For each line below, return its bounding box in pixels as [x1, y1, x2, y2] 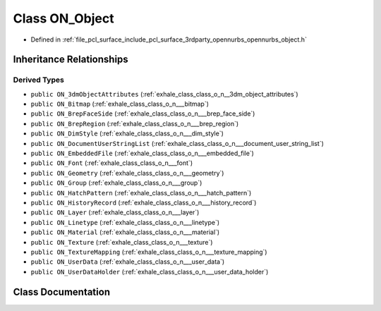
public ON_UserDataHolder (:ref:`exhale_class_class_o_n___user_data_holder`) [30, 267, 269, 276]
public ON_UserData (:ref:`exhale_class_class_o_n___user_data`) [30, 257, 225, 266]
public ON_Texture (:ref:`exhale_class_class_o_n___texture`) [30, 238, 213, 246]
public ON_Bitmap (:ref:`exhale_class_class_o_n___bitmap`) [30, 99, 210, 109]
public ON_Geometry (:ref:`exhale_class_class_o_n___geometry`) [30, 169, 224, 177]
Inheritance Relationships [13, 54, 128, 66]
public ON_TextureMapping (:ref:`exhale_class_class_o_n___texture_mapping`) [30, 248, 267, 256]
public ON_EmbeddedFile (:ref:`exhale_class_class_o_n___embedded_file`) [30, 149, 254, 158]
